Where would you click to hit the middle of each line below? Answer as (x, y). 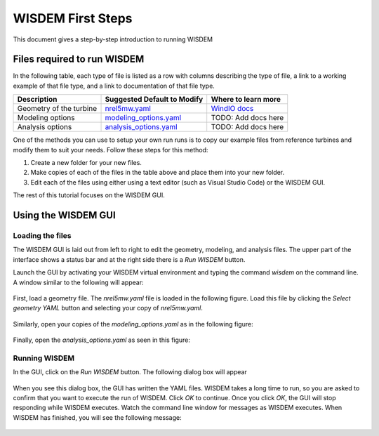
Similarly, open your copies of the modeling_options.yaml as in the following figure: (133, 324)
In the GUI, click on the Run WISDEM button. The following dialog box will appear (130, 372)
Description (37, 100)
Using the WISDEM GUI (64, 215)
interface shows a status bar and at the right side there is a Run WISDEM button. (129, 259)
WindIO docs (232, 109)
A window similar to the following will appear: (78, 282)
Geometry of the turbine (57, 109)
